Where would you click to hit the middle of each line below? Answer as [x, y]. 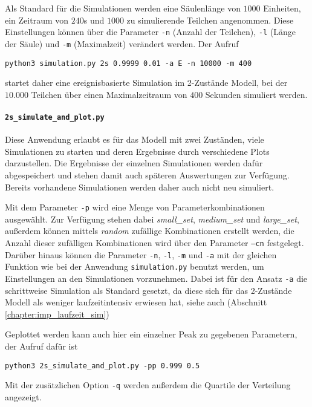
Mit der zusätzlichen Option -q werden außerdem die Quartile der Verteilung [148, 385]
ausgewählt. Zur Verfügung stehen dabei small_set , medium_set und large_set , [152, 219]
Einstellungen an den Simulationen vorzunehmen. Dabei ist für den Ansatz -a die [156, 278]
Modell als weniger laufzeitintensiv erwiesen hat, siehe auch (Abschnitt [136, 302]
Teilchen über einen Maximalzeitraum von [109, 94]
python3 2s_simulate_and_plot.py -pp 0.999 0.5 [102, 366]
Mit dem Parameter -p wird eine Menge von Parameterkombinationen [135, 207]
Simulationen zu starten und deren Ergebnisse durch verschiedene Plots [137, 151]
